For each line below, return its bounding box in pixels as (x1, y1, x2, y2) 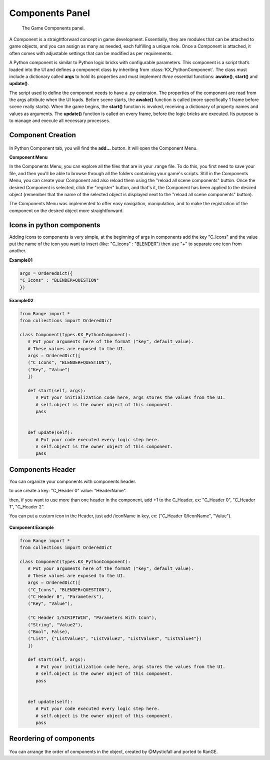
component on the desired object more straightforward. (9, 208, 124, 214)
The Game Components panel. (21, 25, 85, 31)
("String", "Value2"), (27, 622, 83, 627)
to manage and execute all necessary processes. (9, 118, 110, 124)
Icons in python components (9, 221, 100, 229)
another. (9, 248, 26, 254)
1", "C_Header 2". (9, 504, 45, 510)
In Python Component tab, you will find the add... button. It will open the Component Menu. (9, 145, 197, 151)
